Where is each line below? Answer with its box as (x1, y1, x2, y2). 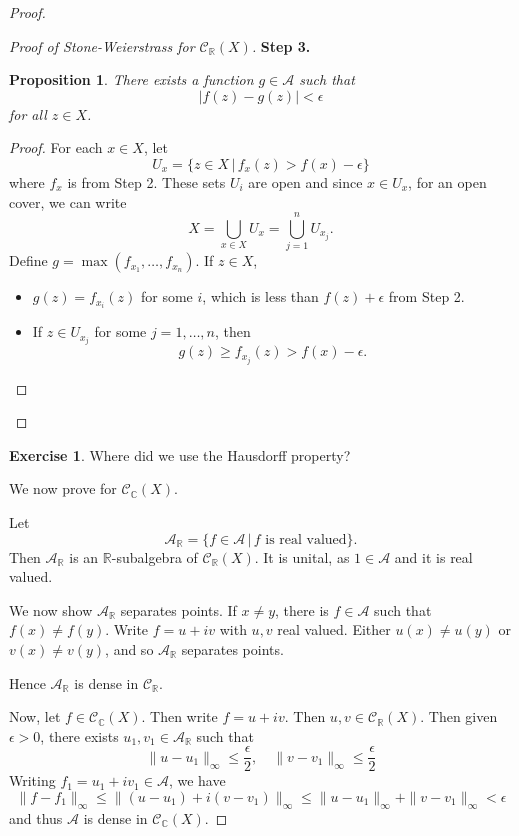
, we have (168, 770, 226, 791)
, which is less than (202, 286, 319, 307)
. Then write (141, 706, 218, 727)
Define (9, 250, 48, 271)
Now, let (9, 706, 61, 727)
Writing (9, 770, 56, 791)
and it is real (394, 546, 473, 567)
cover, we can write (9, 191, 127, 212)
